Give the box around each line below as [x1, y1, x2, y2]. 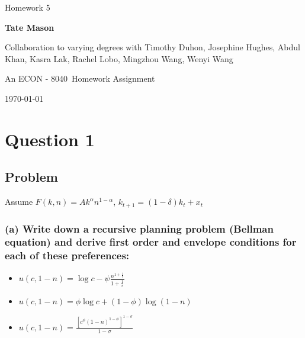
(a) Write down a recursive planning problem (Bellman [5, 221, 274, 236]
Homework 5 [5, 1, 50, 13]
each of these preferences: [5, 248, 130, 263]
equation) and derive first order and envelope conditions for [5, 234, 297, 249]
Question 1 [5, 127, 95, 151]
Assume [5, 195, 33, 208]
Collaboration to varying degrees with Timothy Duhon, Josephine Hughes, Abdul [5, 41, 300, 53]
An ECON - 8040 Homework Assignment [5, 72, 155, 85]
